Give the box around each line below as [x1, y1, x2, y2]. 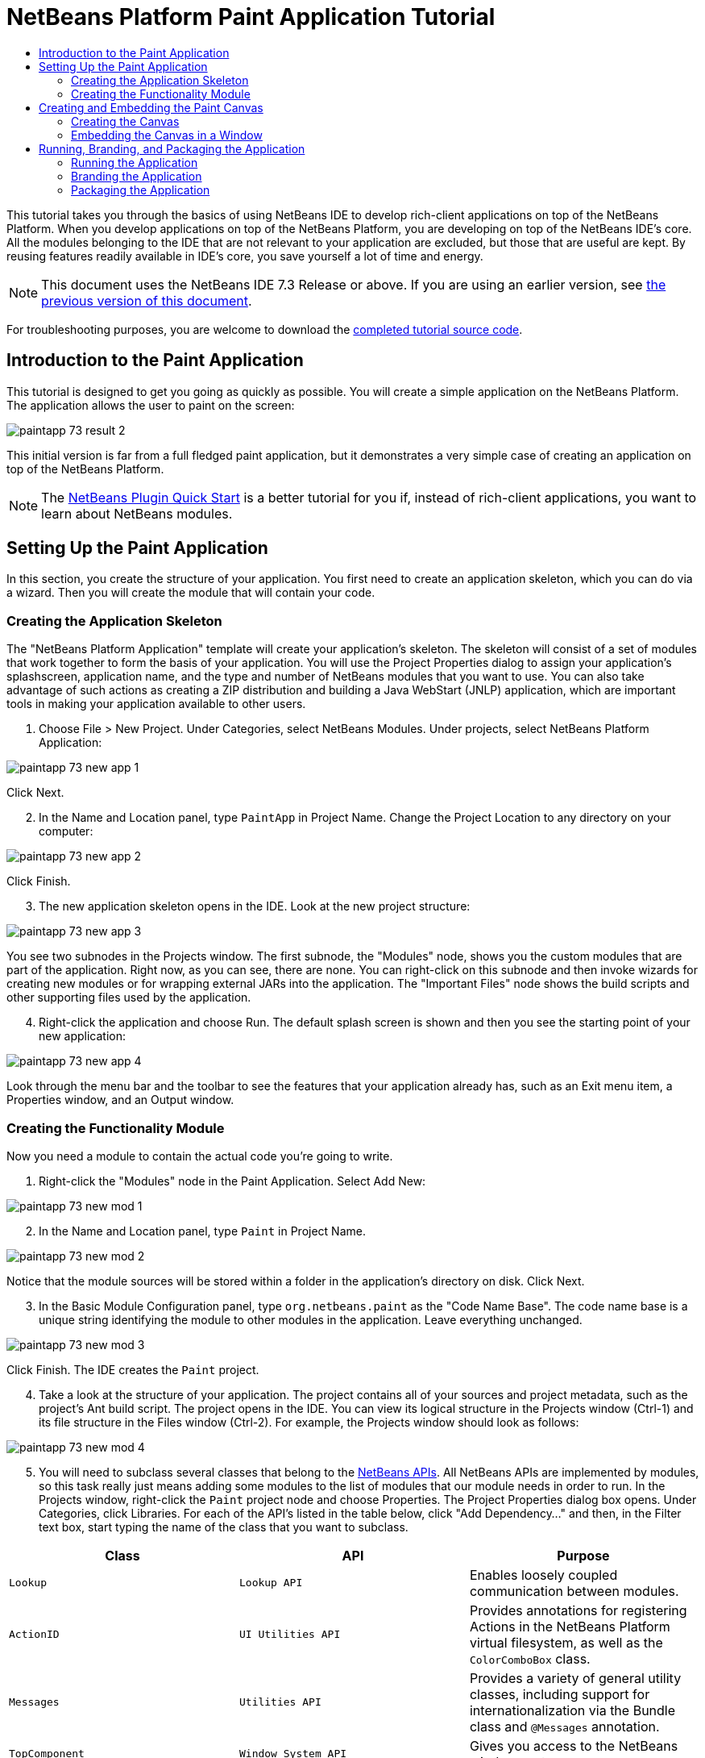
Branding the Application [71, 169, 202, 183]
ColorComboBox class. [469, 1650, 591, 1667]
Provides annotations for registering [469, 1602, 687, 1618]
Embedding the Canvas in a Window [71, 127, 263, 142]
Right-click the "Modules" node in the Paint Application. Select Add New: [39, 1173, 426, 1188]
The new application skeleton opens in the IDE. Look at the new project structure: [39, 899, 471, 914]
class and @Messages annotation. [469, 1718, 660, 1735]
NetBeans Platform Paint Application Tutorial [6, 3, 496, 31]
